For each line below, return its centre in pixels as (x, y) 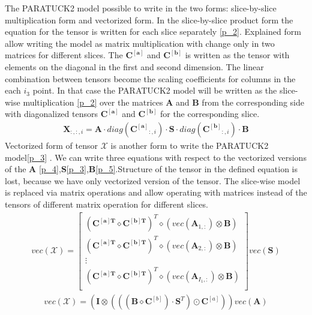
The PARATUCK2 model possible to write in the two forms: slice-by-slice (141, 8)
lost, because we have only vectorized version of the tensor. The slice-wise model (153, 180)
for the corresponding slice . (210, 114)
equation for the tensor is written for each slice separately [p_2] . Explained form (153, 31)
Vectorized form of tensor (51, 145)
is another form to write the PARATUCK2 (190, 145)
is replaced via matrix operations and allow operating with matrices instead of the (156, 192)
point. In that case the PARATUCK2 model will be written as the (155, 90)
